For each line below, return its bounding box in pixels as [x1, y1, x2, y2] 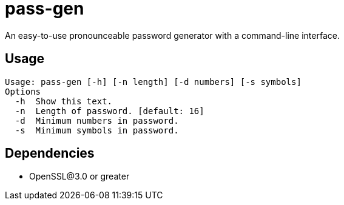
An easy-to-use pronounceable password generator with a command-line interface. [5, 30, 340, 41]
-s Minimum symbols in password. [15, 125, 179, 135]
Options [5, 86, 41, 96]
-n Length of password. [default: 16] [15, 106, 204, 116]
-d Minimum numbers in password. [15, 115, 179, 126]
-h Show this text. [15, 96, 113, 106]
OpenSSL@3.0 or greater [29, 171, 130, 182]
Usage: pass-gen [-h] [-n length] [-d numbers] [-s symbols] [5, 76, 302, 87]
